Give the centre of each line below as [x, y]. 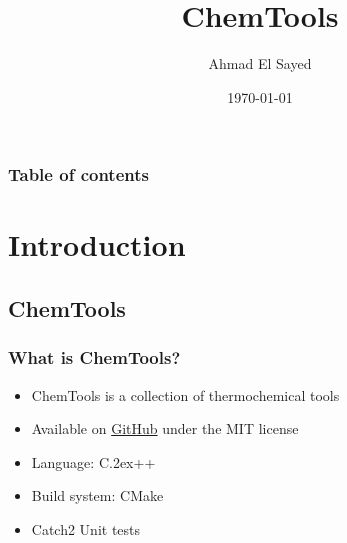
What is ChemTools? [94, 357]
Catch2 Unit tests [86, 528]
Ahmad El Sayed [260, 63]
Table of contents [78, 174]
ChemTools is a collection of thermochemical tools [185, 394]
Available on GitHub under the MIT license [165, 428]
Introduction [97, 244]
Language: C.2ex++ [93, 461]
